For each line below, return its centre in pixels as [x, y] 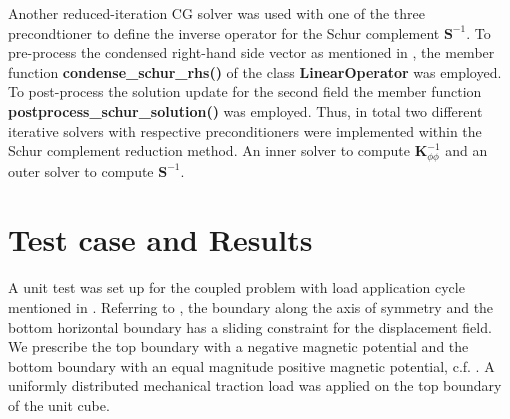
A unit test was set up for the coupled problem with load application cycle [236, 287]
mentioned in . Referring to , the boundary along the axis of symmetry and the [251, 306]
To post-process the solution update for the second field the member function [245, 91]
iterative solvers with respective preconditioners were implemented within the [245, 130]
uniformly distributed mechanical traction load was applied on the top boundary [255, 385]
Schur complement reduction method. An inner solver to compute [209, 150]
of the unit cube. [59, 404]
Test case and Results [160, 239]
